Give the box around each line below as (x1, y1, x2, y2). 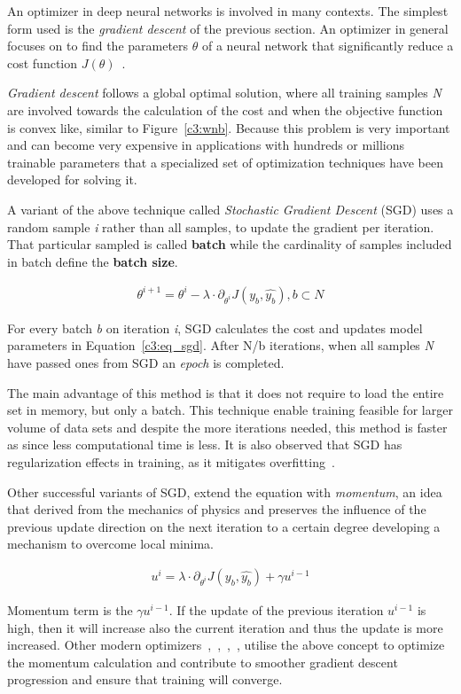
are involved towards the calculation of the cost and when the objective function (7, 100, 443, 119)
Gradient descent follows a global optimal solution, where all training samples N (7, 83, 441, 102)
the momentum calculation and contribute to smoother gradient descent (7, 652, 398, 671)
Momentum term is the (7, 601, 133, 619)
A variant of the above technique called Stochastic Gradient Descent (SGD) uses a (7, 199, 454, 218)
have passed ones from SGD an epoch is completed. (7, 354, 285, 372)
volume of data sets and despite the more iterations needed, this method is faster (7, 417, 448, 436)
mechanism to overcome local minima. (7, 534, 215, 553)
